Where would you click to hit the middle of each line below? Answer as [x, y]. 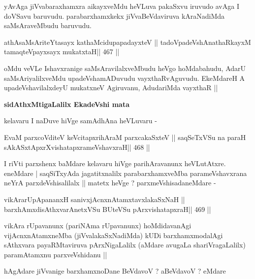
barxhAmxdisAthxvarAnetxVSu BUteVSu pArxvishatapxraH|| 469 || [108, 209]
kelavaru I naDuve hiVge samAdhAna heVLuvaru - [80, 121]
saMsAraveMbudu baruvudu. [48, 25]
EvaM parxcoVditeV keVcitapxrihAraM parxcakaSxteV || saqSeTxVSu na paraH [125, 137]
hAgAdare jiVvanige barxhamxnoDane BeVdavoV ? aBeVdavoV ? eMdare [115, 271]
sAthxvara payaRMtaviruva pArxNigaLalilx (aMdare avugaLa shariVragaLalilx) [125, 245]
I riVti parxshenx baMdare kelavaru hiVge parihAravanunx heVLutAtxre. [115, 163]
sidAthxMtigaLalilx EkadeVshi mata [67, 104]
